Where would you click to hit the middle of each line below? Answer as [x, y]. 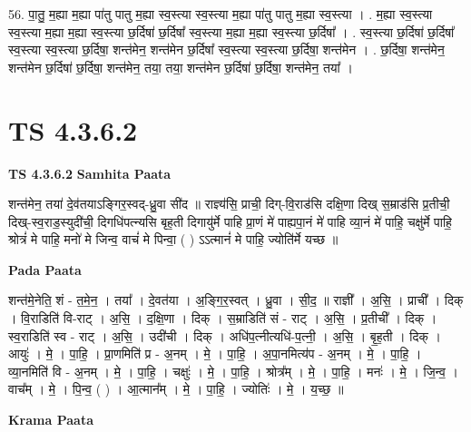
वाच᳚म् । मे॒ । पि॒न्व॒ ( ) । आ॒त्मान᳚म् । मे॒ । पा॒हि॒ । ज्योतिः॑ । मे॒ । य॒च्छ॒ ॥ [176, 389]
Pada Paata [45, 269]
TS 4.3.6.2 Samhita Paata [90, 173]
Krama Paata [51, 420]
